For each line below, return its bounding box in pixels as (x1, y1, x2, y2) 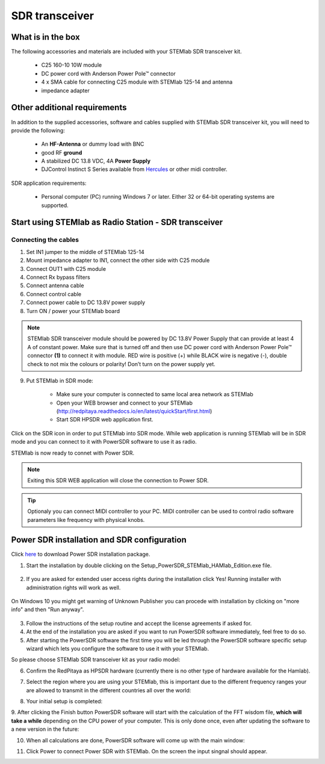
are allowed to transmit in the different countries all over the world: (26, 686, 191, 694)
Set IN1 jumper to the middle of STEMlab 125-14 (26, 248, 144, 255)
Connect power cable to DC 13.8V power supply (26, 299, 146, 306)
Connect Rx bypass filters (26, 273, 90, 281)
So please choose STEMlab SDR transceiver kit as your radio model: (11, 656, 181, 663)
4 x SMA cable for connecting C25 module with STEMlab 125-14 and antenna (41, 78, 233, 85)
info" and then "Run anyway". (11, 606, 84, 613)
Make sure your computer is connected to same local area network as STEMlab (56, 391, 253, 398)
